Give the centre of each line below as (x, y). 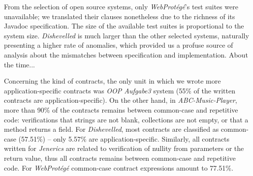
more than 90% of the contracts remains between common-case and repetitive (121, 109)
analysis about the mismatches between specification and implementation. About (126, 54)
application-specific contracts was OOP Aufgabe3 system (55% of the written (120, 90)
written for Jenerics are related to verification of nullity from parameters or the (124, 148)
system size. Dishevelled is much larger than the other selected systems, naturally (126, 35)
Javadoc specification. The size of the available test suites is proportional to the (124, 26)
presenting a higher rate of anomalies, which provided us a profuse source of (119, 45)
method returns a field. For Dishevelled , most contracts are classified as (111, 129)
